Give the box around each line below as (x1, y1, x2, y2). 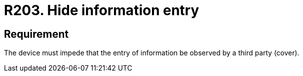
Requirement (4, 27, 69, 40)
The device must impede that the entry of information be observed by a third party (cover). (4, 49, 300, 57)
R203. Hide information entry (4, 2, 199, 19)
